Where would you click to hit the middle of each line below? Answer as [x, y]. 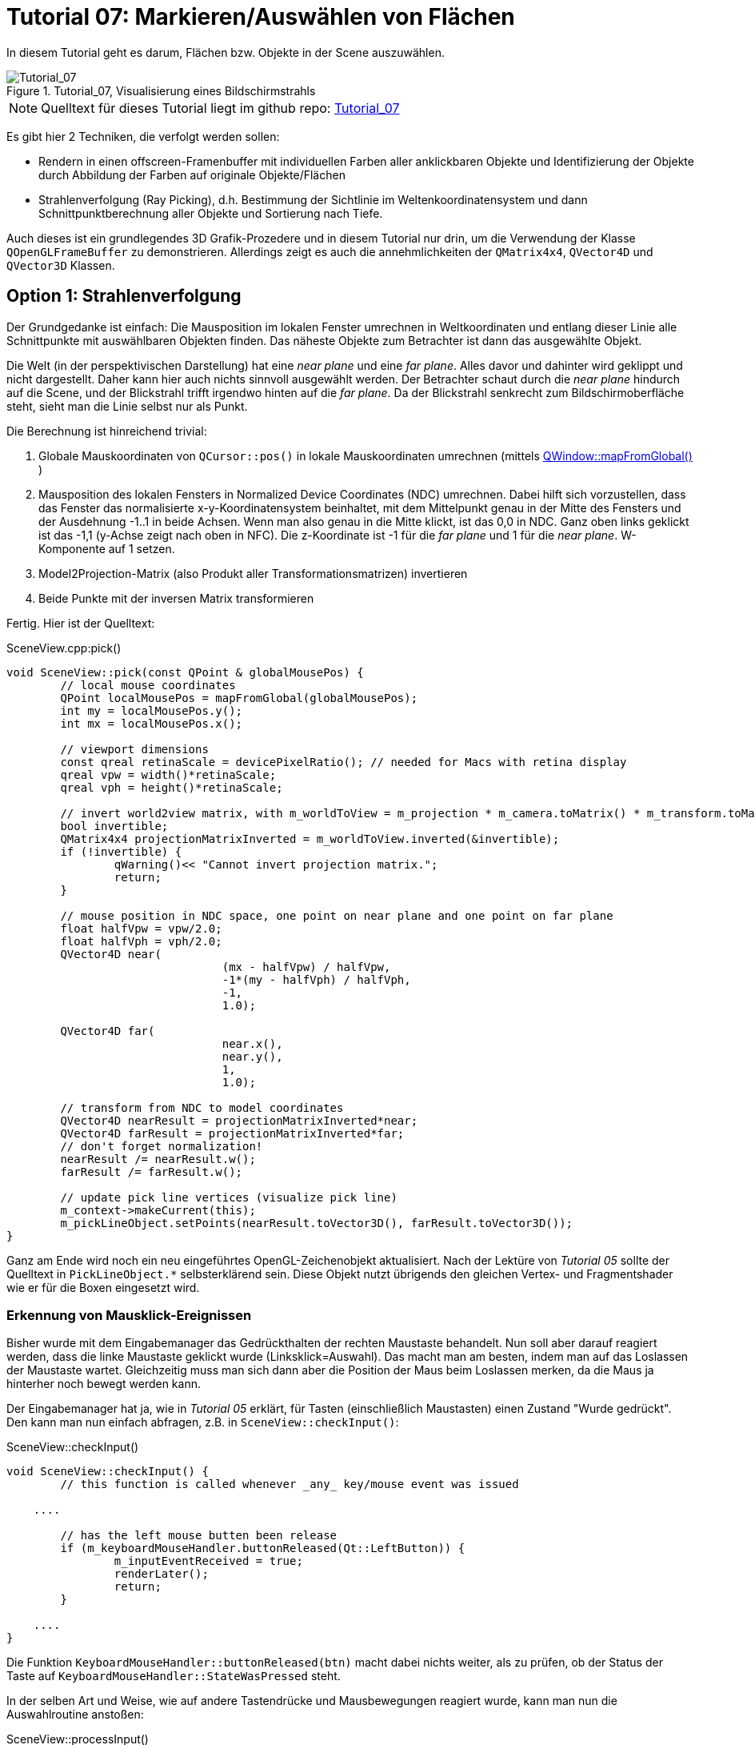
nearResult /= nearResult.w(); [158, 1159]
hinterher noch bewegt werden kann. [104, 1384]
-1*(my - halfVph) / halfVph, [316, 979]
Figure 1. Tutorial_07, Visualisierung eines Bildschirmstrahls [161, 90]
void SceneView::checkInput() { [108, 1472]
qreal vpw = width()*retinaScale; [168, 774]
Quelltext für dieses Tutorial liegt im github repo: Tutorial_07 [220, 108]
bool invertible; [114, 826]
